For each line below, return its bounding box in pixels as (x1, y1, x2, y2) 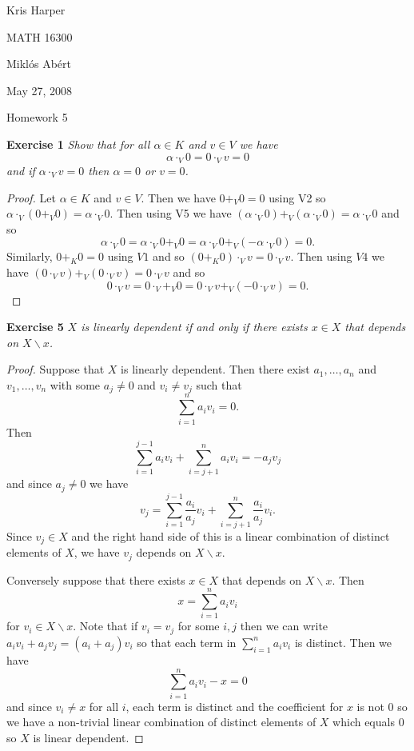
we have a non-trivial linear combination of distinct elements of (6, 713, 316, 730)
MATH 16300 (6, 28, 73, 45)
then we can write (240, 617, 328, 634)
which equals (332, 713, 395, 730)
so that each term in (137, 633, 237, 650)
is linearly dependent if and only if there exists (81, 318, 308, 335)
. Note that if (73, 617, 138, 634)
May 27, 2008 (6, 82, 73, 98)
